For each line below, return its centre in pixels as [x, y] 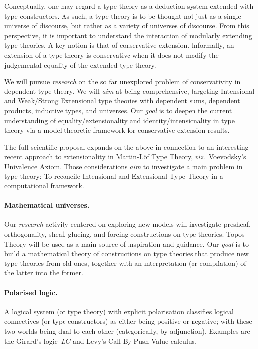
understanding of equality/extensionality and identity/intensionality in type [120, 120]
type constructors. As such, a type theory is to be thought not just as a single [123, 16]
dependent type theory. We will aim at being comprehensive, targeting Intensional [129, 91]
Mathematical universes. [47, 205]
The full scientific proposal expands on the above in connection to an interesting [127, 146]
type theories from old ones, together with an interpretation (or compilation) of [125, 263]
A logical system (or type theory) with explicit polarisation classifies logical [119, 311]
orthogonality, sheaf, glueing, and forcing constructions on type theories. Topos [125, 234]
